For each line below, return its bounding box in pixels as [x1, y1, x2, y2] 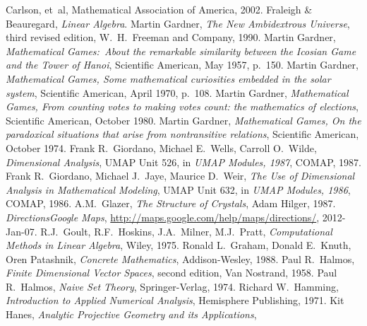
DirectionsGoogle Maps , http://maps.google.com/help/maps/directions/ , [6, 209, 320, 224]
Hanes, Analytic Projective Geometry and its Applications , [6, 307, 257, 322]
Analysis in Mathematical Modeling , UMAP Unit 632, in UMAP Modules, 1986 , [6, 182, 351, 197]
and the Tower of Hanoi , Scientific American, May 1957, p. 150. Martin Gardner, [6, 57, 359, 72]
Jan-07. [6, 223, 37, 238]
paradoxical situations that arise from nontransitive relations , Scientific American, [6, 127, 359, 141]
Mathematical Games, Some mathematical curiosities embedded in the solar [6, 71, 331, 86]
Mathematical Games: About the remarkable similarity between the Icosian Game [6, 43, 356, 58]
